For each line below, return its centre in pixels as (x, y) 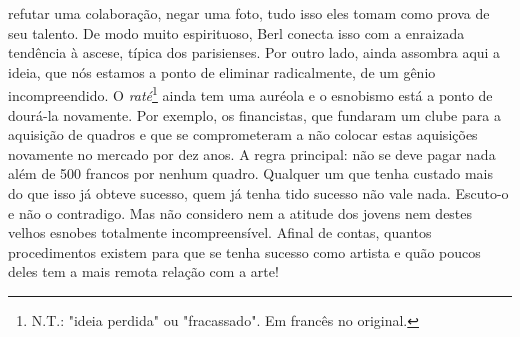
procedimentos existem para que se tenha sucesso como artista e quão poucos (244, 251)
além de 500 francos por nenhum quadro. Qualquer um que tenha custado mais (250, 173)
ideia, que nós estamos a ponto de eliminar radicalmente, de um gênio (222, 71)
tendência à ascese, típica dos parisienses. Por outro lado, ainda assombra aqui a (254, 52)
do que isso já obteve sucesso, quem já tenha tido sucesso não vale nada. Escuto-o (258, 193)
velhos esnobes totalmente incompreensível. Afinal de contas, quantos (220, 232)
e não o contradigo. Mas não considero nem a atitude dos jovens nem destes (240, 212)
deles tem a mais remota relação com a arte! (143, 271)
